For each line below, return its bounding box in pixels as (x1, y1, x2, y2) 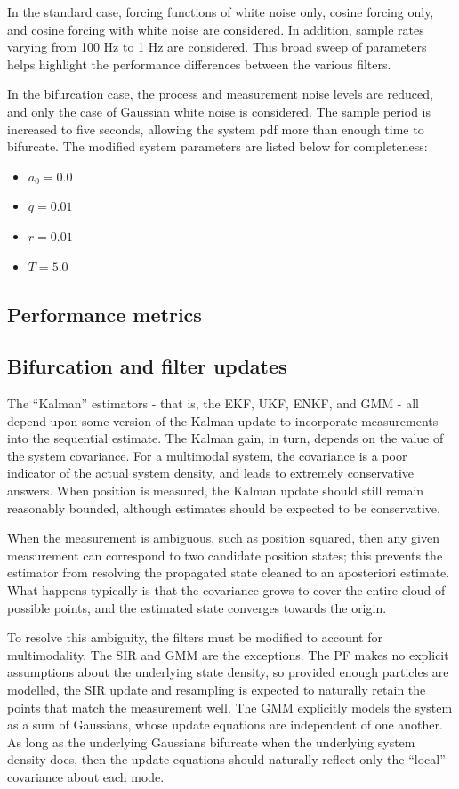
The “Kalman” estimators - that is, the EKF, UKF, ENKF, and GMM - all (7, 394, 419, 413)
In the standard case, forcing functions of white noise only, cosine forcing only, (7, 3, 434, 20)
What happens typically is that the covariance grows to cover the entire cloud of (7, 581, 446, 600)
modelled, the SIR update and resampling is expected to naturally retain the (7, 680, 426, 699)
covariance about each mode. (7, 767, 165, 785)
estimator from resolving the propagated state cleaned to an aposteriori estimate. (7, 563, 450, 582)
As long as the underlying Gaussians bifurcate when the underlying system (7, 732, 415, 751)
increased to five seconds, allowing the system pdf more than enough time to (7, 119, 424, 138)
